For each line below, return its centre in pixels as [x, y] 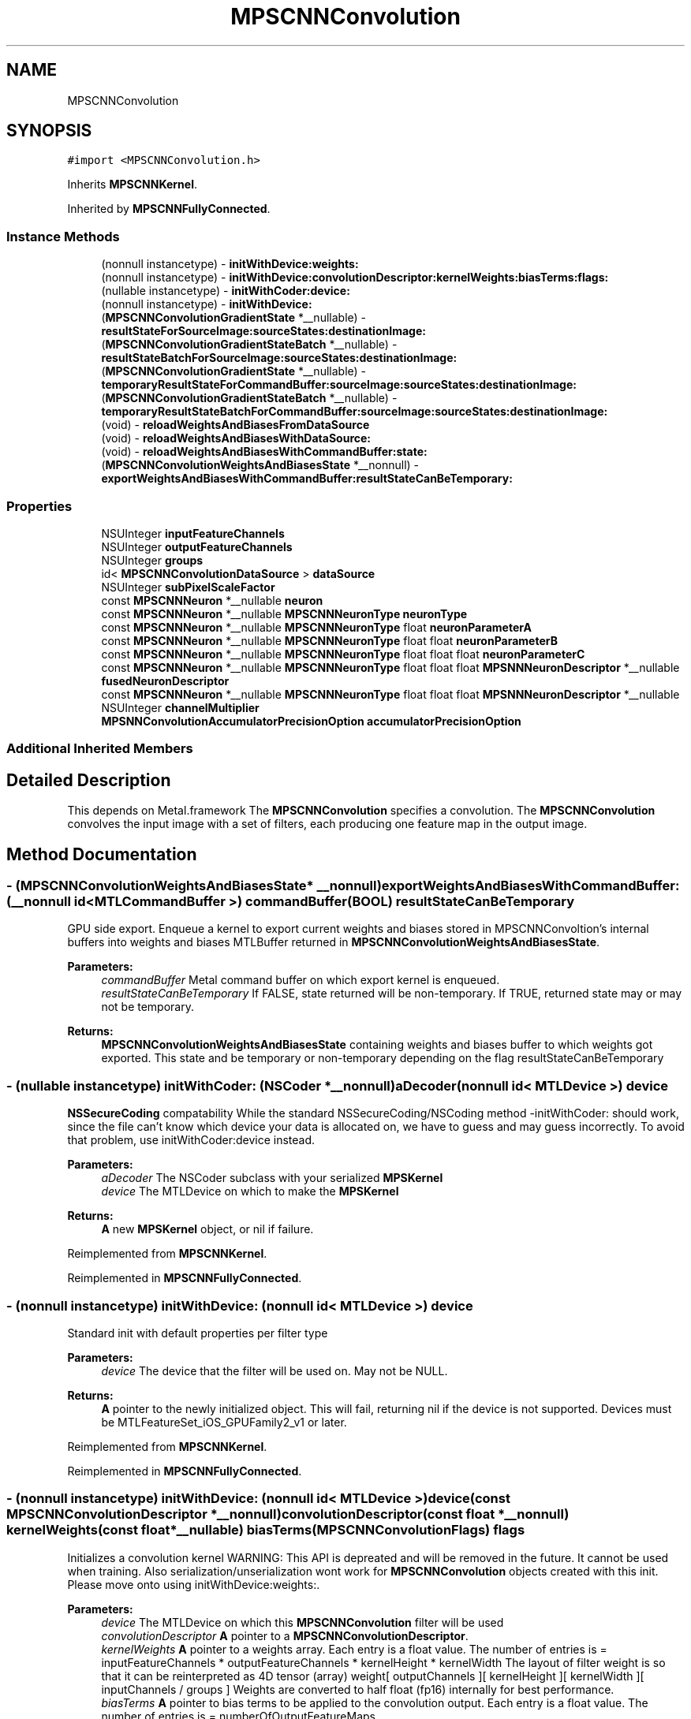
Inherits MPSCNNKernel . [132, 185]
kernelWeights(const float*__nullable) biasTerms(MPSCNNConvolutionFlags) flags [266, 1530]
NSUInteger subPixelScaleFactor [188, 587]
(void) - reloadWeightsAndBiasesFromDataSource [235, 425]
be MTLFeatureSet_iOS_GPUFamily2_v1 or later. [224, 1422]
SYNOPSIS [49, 131]
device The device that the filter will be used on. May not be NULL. [275, 1370]
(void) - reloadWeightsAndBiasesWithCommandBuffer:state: [264, 452]
